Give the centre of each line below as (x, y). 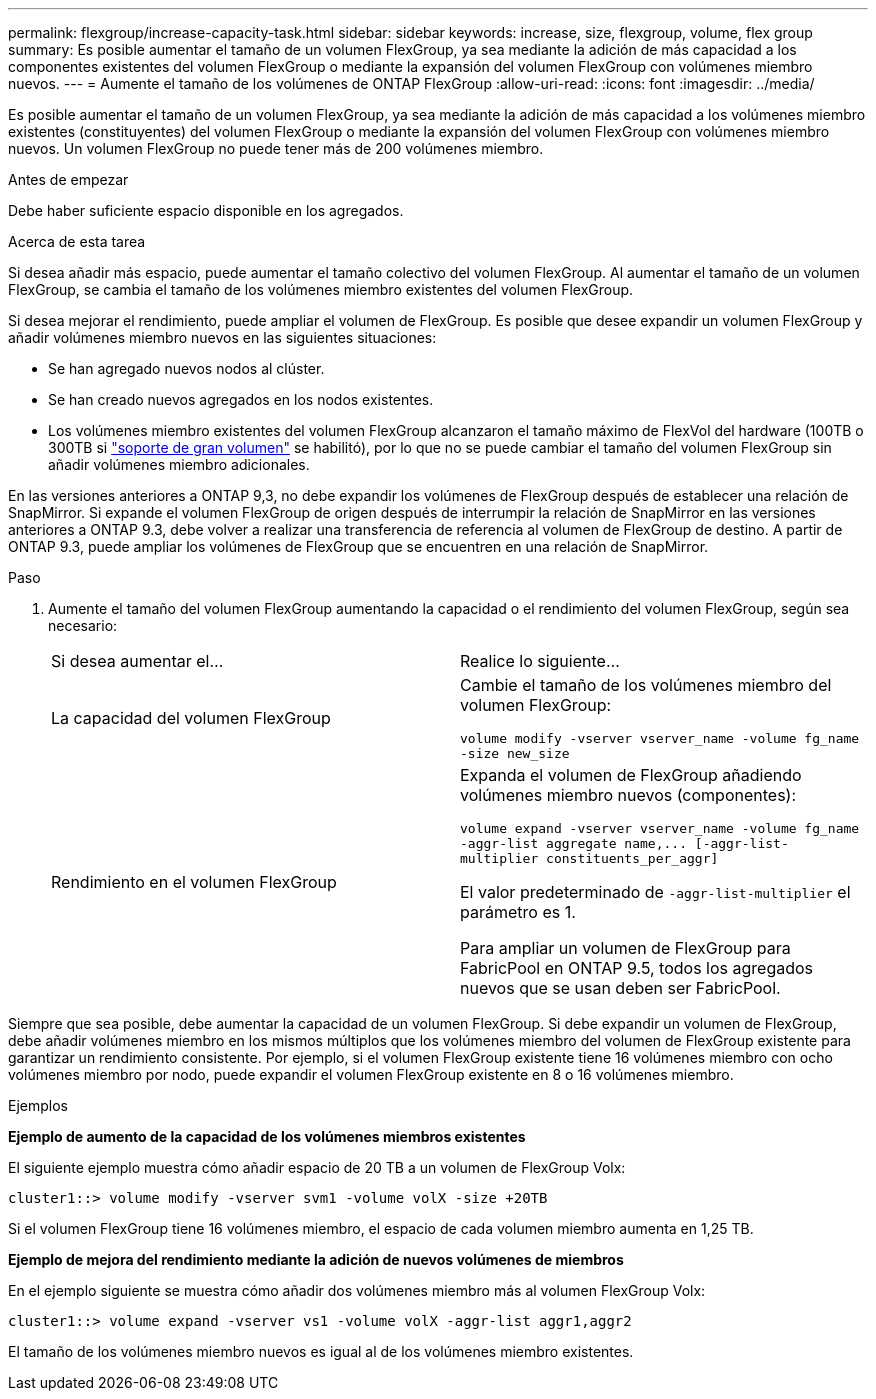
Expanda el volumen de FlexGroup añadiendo (631, 775)
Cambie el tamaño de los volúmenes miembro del (646, 685)
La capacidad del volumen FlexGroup (191, 718)
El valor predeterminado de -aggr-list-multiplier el (655, 892)
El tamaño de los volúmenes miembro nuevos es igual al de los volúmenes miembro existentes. (321, 1351)
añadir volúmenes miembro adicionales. (179, 464)
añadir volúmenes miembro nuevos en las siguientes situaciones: (222, 337)
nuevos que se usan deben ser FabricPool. (620, 988)
